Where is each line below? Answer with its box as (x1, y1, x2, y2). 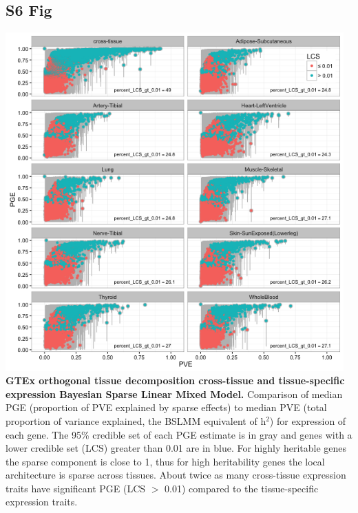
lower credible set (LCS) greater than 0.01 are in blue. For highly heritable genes (6, 441, 347, 455)
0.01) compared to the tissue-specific (165, 481, 319, 495)
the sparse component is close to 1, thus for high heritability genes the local (6, 454, 325, 468)
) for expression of (269, 413, 346, 428)
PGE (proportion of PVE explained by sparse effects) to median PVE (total (6, 400, 327, 415)
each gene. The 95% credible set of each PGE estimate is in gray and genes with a (6, 427, 352, 441)
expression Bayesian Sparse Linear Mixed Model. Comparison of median (6, 386, 343, 401)
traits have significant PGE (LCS (6, 481, 146, 495)
